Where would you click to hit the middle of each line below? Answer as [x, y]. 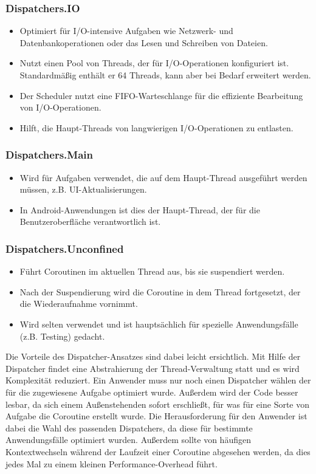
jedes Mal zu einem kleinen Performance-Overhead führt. [112, 463]
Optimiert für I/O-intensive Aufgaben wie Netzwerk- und [126, 31]
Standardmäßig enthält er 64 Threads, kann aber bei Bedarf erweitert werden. [165, 75]
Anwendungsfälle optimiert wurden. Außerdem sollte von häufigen [128, 440]
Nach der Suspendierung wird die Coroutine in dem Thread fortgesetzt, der [160, 291]
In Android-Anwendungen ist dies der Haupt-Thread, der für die [140, 209]
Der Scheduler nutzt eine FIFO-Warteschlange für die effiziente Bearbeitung [161, 95]
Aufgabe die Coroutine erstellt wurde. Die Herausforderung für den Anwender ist [156, 416]
